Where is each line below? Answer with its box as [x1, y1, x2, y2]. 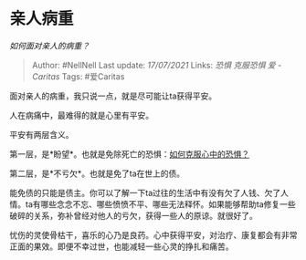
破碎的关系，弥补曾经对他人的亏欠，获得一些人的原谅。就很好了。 [9, 210, 258, 221]
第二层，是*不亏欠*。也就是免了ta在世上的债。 [9, 168, 185, 179]
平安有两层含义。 [9, 129, 74, 140]
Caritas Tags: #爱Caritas [31, 70, 125, 82]
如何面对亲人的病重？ [9, 40, 90, 51]
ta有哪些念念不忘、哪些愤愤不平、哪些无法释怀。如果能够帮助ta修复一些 [25, 198, 297, 210]
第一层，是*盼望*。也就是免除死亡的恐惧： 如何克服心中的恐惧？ [9, 148, 250, 160]
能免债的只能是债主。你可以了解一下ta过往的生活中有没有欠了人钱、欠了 [9, 187, 281, 198]
